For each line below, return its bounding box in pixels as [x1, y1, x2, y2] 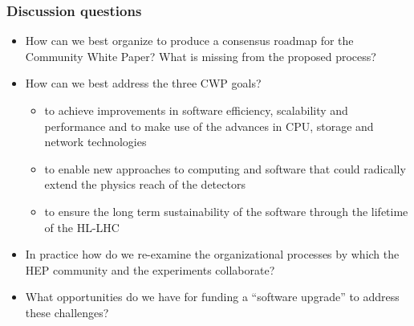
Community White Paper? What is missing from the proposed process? [25, 47, 376, 64]
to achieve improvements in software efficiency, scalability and [44, 102, 348, 118]
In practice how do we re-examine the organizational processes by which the [25, 246, 400, 263]
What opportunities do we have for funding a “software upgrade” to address [25, 288, 400, 305]
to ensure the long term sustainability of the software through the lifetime [44, 202, 408, 219]
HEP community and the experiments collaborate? [25, 261, 275, 278]
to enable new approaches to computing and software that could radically [44, 160, 406, 177]
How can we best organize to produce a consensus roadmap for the [25, 32, 354, 49]
